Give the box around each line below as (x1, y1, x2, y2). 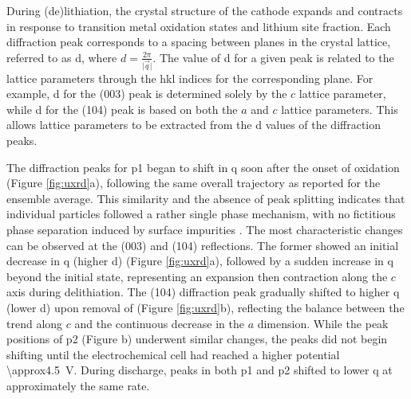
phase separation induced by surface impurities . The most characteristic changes (6, 221, 403, 237)
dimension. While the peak (257, 315, 389, 331)
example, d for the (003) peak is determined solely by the (6, 85, 287, 102)
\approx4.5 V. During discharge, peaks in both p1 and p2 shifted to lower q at (6, 362, 393, 378)
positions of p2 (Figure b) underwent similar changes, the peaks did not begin (6, 331, 388, 347)
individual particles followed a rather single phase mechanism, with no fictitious (6, 205, 396, 222)
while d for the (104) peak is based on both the (6, 100, 238, 117)
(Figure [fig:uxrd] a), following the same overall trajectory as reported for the (6, 174, 381, 191)
